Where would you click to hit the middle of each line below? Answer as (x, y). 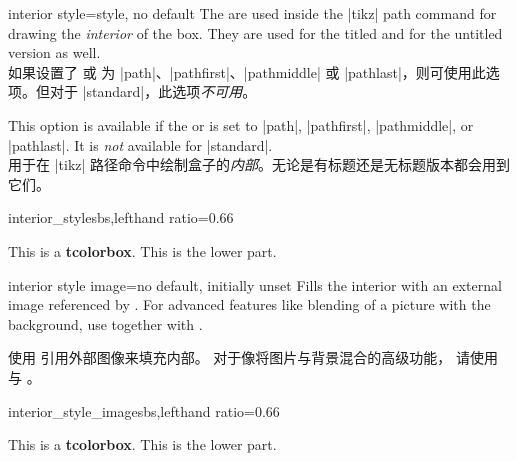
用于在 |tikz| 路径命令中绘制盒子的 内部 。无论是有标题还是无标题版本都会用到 (259, 164)
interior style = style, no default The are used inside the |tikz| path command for (252, 13)
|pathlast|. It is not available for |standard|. (140, 144)
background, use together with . (105, 323)
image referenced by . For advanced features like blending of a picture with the (249, 304)
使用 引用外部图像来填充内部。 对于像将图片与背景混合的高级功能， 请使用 (253, 357)
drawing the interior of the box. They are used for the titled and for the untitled (255, 32)
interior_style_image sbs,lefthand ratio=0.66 (144, 410)
